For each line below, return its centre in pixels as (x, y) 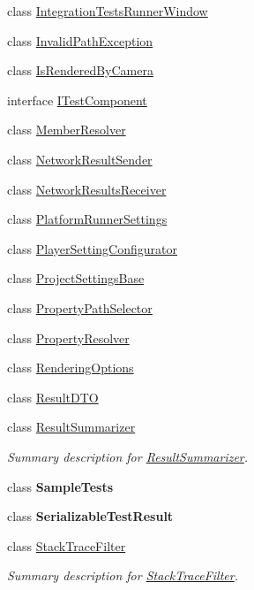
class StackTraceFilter (67, 545)
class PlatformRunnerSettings (87, 219)
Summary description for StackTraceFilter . (123, 575)
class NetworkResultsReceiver (87, 189)
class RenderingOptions (71, 368)
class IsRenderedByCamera (80, 70)
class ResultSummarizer (71, 427)
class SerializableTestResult (90, 516)
